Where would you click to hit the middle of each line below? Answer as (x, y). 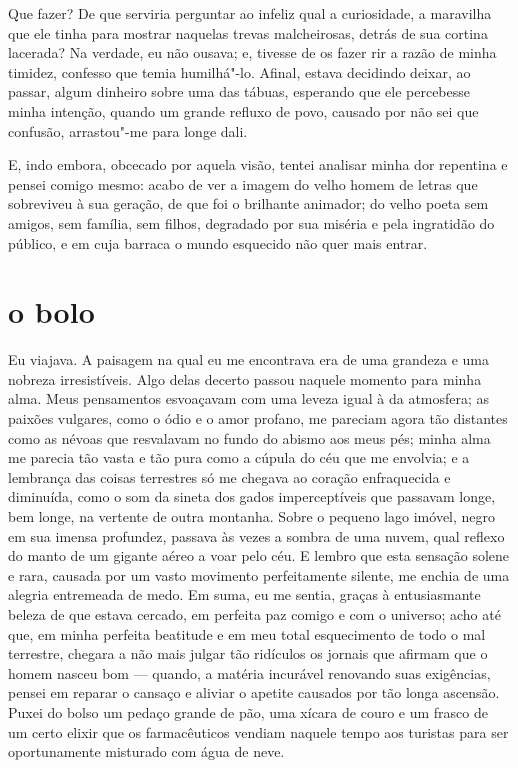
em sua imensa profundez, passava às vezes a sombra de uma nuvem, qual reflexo (256, 535)
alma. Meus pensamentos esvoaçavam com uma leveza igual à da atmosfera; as (249, 398)
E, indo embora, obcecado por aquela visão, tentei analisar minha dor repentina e (258, 164)
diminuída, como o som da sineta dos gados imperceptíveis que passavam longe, (252, 496)
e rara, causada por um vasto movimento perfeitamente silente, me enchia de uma (259, 574)
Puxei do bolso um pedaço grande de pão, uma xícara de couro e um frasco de (248, 711)
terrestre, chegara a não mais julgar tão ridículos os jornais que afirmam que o (248, 653)
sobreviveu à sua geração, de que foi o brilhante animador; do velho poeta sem (248, 203)
